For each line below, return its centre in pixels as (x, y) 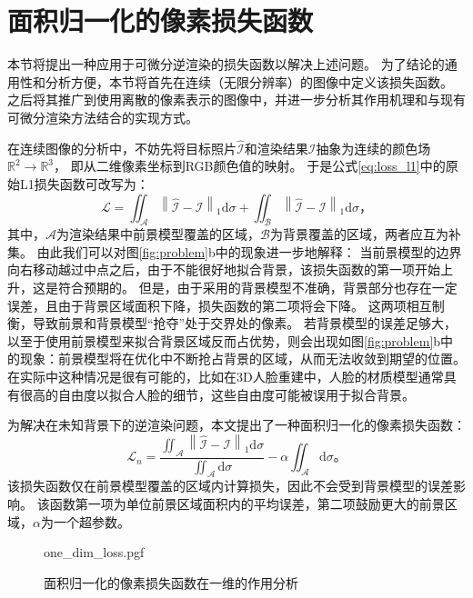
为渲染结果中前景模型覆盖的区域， (158, 234)
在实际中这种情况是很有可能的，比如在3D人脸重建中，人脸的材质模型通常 (226, 377)
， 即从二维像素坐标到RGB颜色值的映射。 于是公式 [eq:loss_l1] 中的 (250, 166)
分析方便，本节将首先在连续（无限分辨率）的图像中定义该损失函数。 (249, 81)
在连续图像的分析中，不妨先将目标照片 (122, 148)
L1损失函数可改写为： (84, 183)
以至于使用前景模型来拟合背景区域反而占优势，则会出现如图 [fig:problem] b (224, 340)
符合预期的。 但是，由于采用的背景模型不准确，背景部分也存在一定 (257, 288)
